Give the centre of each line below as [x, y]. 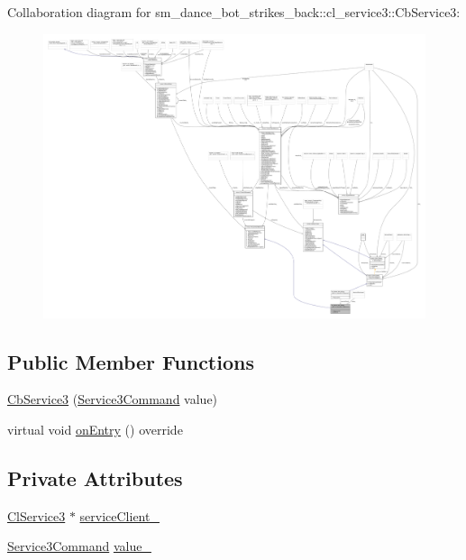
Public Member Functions [131, 361]
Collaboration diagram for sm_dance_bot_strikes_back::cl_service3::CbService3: [234, 12]
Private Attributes [95, 477]
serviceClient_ [119, 515]
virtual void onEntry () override [95, 429]
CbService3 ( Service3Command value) [113, 399]
